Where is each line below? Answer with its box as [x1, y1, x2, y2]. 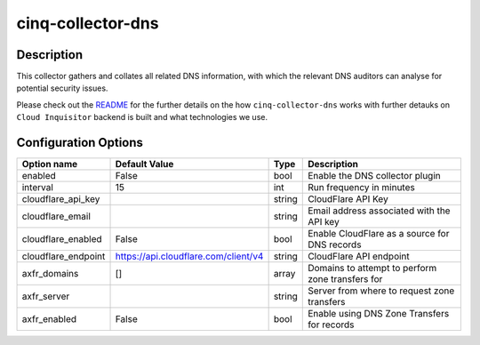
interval [21, 181, 53, 194]
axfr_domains [21, 268, 79, 280]
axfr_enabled [21, 313, 77, 325]
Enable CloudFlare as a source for [308, 228, 450, 240]
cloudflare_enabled [21, 233, 102, 245]
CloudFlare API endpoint [308, 250, 411, 262]
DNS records [308, 238, 362, 251]
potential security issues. [16, 83, 108, 93]
